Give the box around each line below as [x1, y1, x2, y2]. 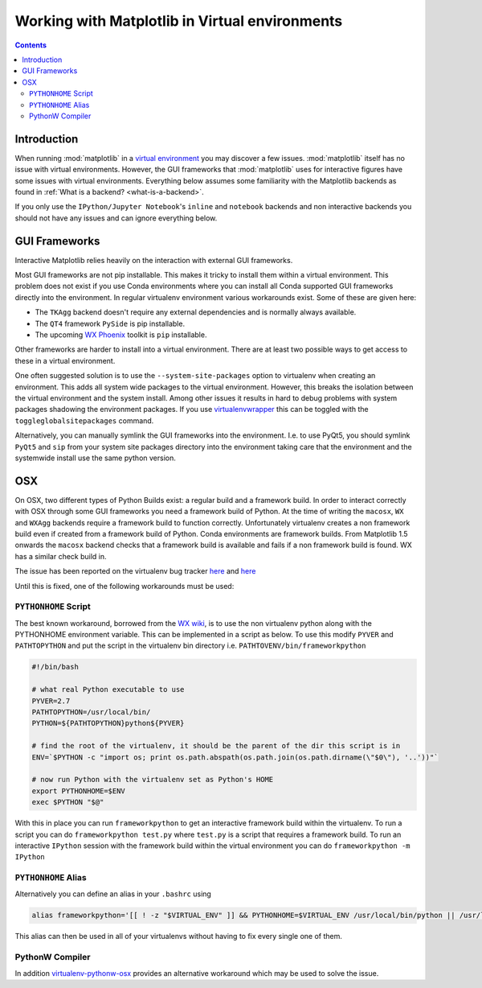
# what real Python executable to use [31, 685, 185, 694]
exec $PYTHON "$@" [31, 797, 104, 807]
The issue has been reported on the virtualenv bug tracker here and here [14, 566, 256, 576]
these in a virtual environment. [14, 356, 116, 365]
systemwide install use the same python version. [14, 453, 176, 463]
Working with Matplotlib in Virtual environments [14, 12, 343, 30]
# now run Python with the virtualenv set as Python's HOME [31, 775, 274, 784]
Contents [14, 40, 47, 50]
